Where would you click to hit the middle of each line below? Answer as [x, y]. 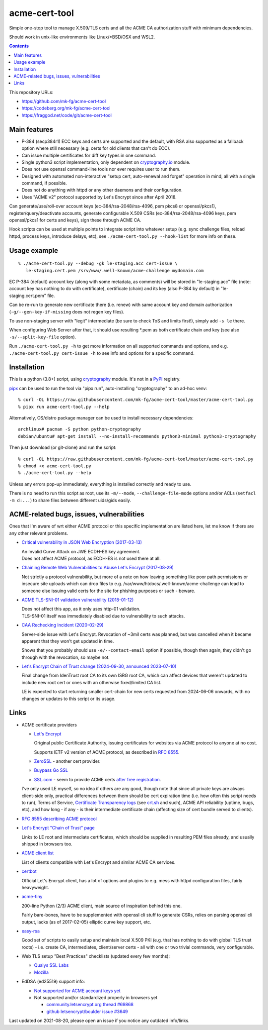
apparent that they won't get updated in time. [68, 641]
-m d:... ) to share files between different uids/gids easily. [70, 500]
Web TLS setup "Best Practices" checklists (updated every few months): [96, 956]
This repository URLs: [31, 92]
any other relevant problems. [39, 533]
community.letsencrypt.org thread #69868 [90, 1005]
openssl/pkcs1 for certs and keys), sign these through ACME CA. [75, 220]
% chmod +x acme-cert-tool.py [55, 466]
